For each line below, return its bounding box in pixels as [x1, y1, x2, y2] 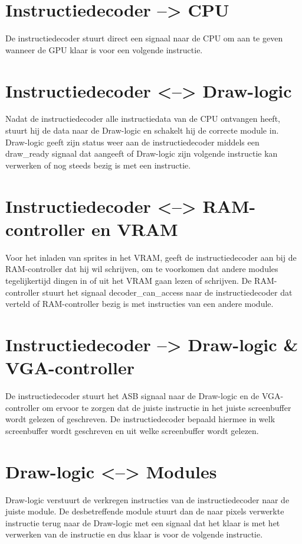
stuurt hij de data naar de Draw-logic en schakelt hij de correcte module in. [5, 124, 279, 137]
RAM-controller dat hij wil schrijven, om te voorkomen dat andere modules [5, 263, 278, 275]
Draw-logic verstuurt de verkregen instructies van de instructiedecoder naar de [5, 493, 290, 506]
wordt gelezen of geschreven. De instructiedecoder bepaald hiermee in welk [5, 413, 275, 425]
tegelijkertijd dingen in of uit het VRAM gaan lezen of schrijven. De [5, 274, 252, 286]
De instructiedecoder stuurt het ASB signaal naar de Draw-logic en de [5, 390, 260, 401]
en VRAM [91, 216, 178, 241]
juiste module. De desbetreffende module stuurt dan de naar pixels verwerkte [5, 505, 284, 517]
